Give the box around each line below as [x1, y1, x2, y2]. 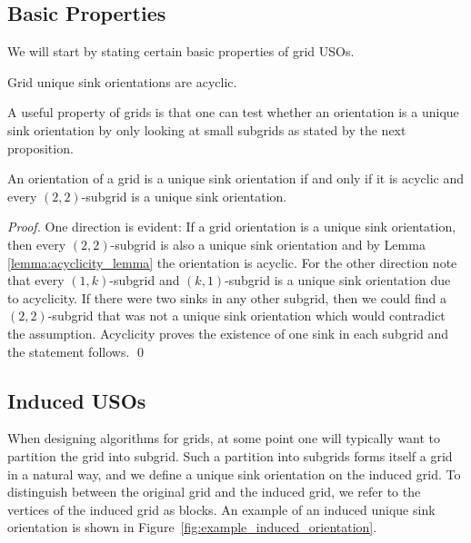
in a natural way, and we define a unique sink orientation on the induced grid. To [7, 464, 461, 483]
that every [7, 271, 65, 290]
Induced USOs [7, 386, 146, 414]
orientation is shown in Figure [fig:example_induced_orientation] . [7, 518, 377, 537]
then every [7, 234, 66, 253]
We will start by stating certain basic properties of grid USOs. [7, 42, 355, 61]
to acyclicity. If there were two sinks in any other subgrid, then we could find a [7, 288, 446, 307]
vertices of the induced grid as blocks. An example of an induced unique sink [7, 499, 436, 518]
